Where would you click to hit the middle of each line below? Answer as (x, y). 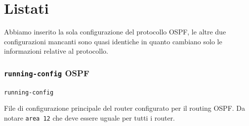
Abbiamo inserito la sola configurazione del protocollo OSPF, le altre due (115, 32)
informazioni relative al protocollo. (56, 51)
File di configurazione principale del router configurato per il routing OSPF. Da (125, 108)
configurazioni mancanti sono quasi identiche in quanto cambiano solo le (113, 41)
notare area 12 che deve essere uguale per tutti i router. (90, 117)
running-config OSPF (47, 73)
